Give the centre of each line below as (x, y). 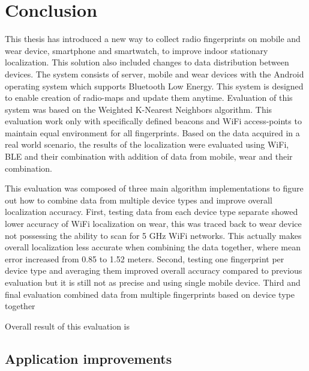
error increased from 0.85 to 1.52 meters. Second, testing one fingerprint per (145, 258)
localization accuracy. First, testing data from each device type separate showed (151, 212)
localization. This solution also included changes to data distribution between (147, 62)
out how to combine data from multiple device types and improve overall (139, 200)
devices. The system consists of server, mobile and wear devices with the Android (154, 74)
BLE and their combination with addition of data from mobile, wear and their (149, 156)
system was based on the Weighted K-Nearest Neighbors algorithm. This (139, 109)
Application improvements (88, 358)
